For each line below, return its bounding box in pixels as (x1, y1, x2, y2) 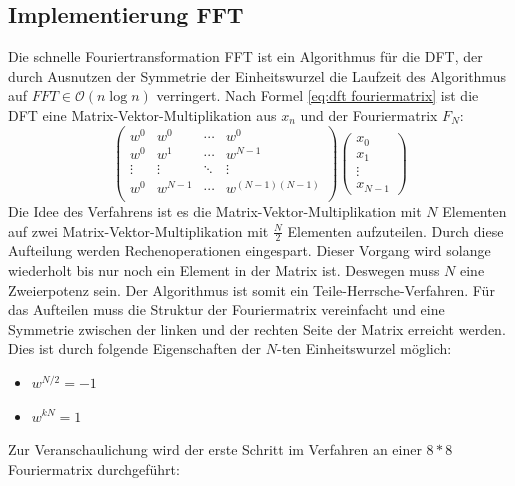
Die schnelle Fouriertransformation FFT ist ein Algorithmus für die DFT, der (8, 46, 483, 67)
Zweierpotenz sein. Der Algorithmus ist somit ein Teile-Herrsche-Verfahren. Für (8, 279, 495, 300)
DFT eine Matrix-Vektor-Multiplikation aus (8, 104, 277, 125)
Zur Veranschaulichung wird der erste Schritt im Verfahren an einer (8, 439, 422, 460)
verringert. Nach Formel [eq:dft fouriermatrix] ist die (156, 85, 479, 106)
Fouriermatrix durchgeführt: (8, 458, 180, 479)
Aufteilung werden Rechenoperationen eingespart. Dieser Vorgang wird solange (8, 240, 491, 261)
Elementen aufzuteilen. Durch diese (287, 220, 504, 241)
